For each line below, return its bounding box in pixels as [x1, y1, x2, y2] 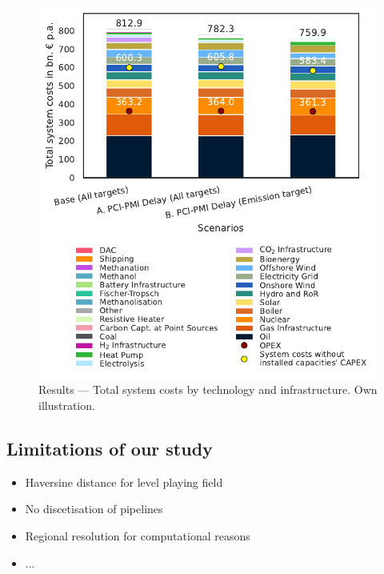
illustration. [38, 397, 95, 414]
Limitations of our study [6, 436, 213, 461]
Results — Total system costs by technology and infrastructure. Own [38, 381, 378, 398]
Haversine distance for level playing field [25, 473, 223, 490]
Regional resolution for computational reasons [25, 528, 250, 544]
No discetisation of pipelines [25, 500, 163, 517]
